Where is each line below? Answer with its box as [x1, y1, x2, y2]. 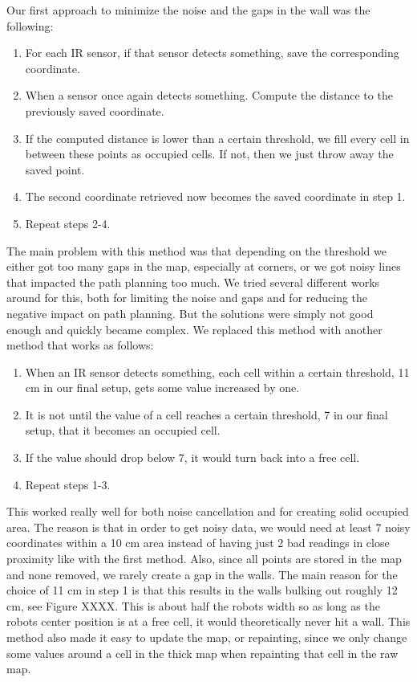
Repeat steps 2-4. [25, 214, 111, 231]
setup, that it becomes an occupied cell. [25, 422, 221, 439]
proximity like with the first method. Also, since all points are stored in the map [6, 550, 402, 567]
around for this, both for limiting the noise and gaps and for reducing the [6, 289, 368, 306]
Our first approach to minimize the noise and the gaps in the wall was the [6, 2, 370, 18]
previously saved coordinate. [25, 102, 164, 119]
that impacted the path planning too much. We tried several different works [6, 273, 380, 290]
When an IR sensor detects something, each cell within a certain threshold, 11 [25, 363, 410, 380]
